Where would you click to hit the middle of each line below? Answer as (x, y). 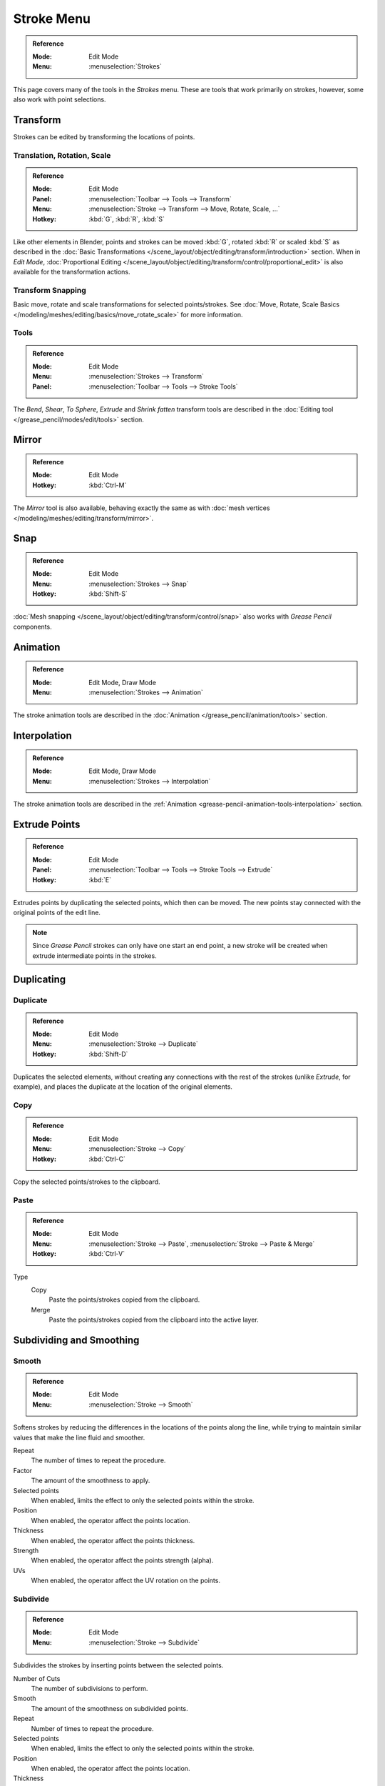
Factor (22, 1470)
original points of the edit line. (57, 913)
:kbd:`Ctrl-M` (108, 485)
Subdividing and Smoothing (76, 1340)
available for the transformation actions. (72, 272)
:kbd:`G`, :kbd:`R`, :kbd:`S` (127, 219)
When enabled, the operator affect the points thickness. (113, 1540)
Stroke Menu (52, 19)
